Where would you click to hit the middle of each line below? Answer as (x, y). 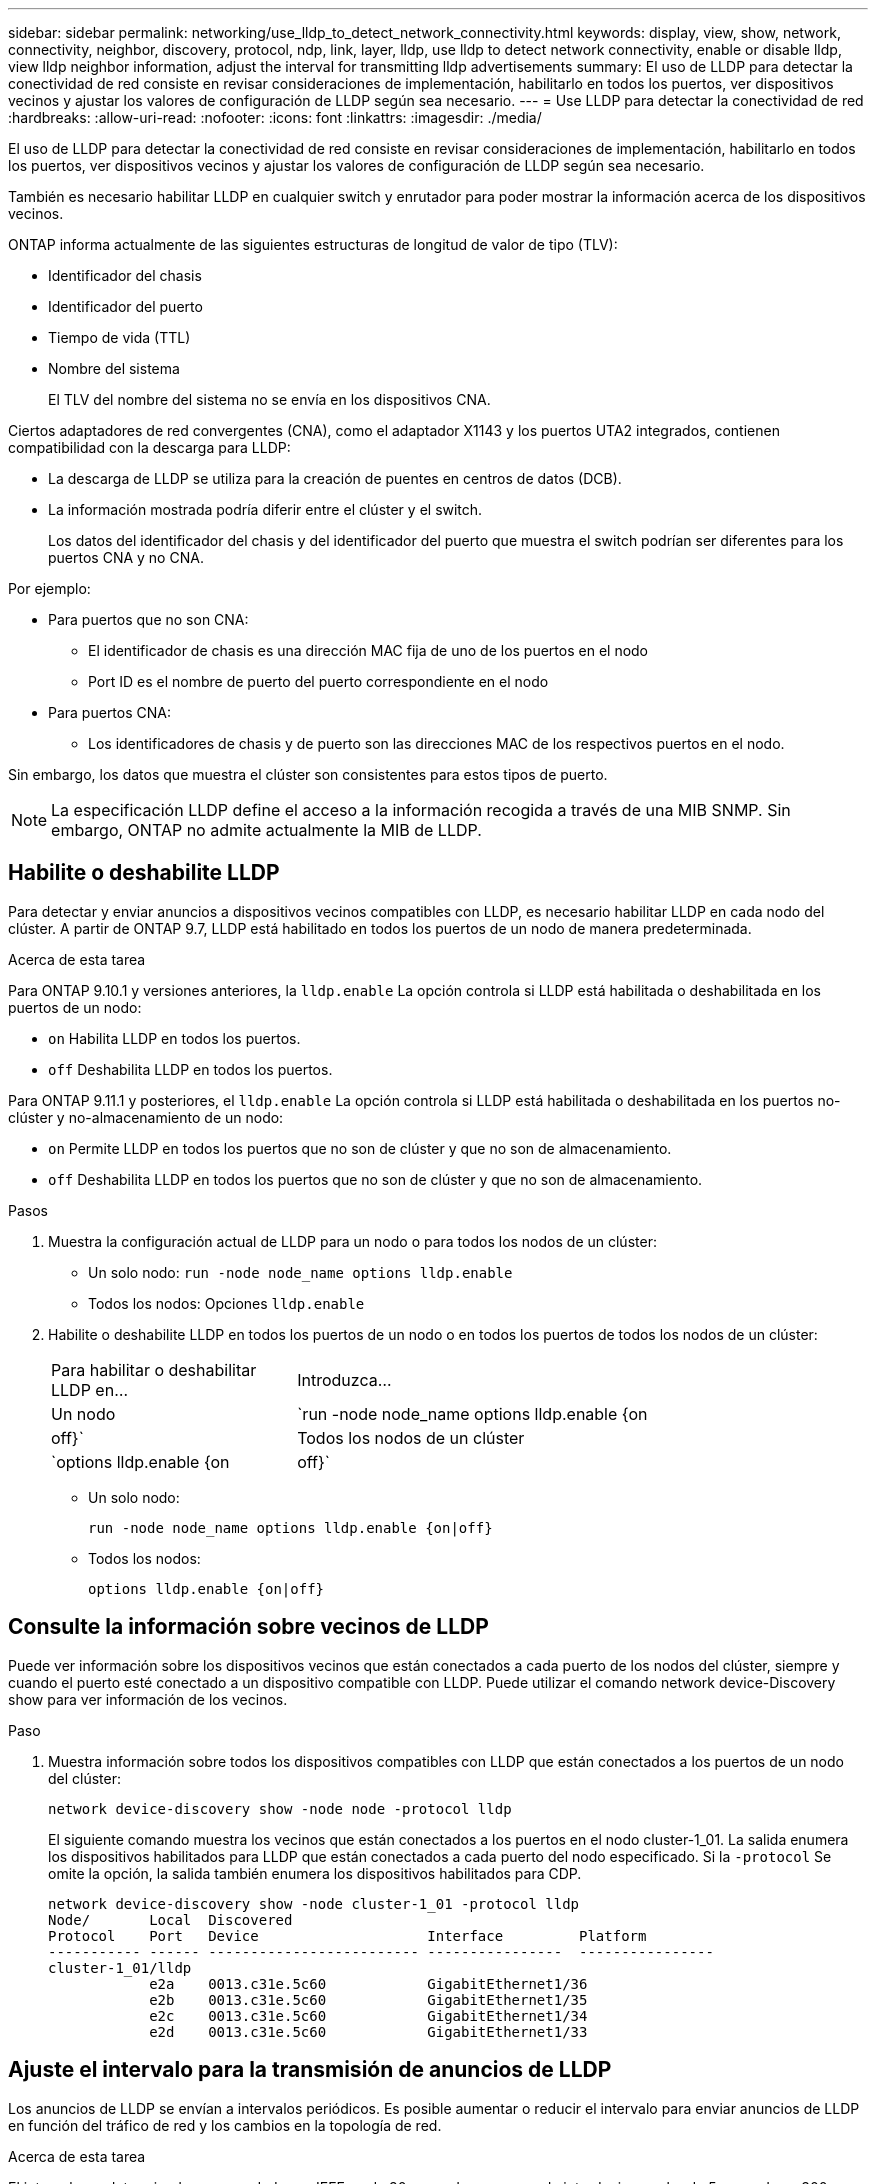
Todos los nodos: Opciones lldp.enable (226, 1303)
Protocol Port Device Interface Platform (347, 1935)
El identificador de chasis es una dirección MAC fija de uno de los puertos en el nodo (368, 650)
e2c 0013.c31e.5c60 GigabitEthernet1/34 (368, 2015)
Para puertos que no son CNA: (148, 619)
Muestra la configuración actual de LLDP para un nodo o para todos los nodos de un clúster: (352, 1241)
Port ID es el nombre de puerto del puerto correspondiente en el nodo (318, 681)
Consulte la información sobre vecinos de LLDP (248, 1627)
